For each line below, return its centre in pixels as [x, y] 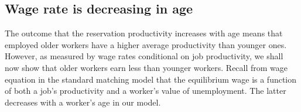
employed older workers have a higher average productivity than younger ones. [146, 44]
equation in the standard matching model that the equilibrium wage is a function [151, 79]
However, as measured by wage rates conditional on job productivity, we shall [144, 56]
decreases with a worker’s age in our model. [83, 102]
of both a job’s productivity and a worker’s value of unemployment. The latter [146, 91]
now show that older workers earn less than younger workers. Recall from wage [146, 67]
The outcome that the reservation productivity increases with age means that [144, 33]
